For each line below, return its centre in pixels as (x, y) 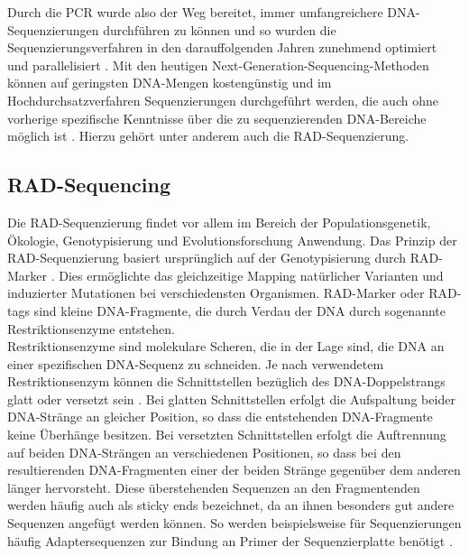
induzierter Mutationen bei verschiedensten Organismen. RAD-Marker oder (216, 293)
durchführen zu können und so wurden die (220, 29)
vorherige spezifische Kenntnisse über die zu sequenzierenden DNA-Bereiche (217, 118)
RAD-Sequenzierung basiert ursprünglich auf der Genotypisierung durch (207, 258)
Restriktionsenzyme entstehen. (91, 328)
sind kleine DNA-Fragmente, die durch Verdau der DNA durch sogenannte (239, 310)
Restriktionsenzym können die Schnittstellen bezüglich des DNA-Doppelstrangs (226, 381)
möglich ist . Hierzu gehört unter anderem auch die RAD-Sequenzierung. (208, 136)
